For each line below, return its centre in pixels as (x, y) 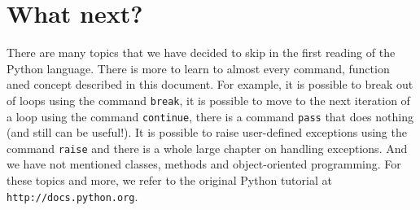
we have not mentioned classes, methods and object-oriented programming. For (204, 164)
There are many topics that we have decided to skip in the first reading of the (201, 52)
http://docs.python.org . (72, 196)
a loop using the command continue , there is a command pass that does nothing (210, 116)
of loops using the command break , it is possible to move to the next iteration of (208, 100)
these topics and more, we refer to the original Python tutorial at (169, 180)
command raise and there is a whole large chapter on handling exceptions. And (207, 148)
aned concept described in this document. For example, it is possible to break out (210, 84)
